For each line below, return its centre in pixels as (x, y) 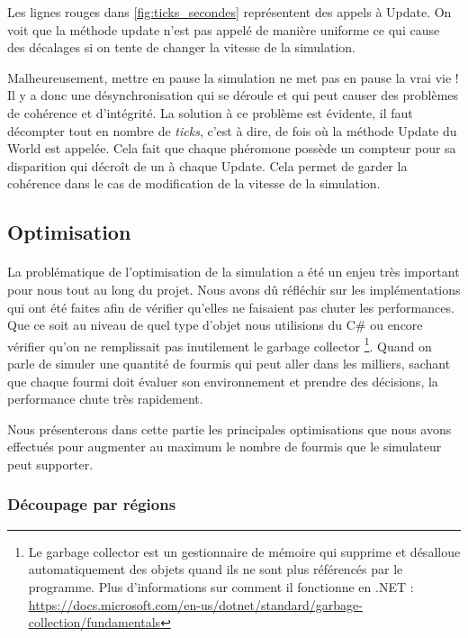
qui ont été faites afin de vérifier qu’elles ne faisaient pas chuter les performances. (231, 307)
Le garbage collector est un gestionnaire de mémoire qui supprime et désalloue (244, 551)
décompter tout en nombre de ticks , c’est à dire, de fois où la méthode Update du (232, 130)
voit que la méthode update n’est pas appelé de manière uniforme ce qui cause (224, 29)
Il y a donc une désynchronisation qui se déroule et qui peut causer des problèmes (233, 95)
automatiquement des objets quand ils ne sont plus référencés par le (216, 569)
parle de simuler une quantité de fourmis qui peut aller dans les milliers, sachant (229, 363)
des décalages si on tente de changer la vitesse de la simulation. (181, 47)
